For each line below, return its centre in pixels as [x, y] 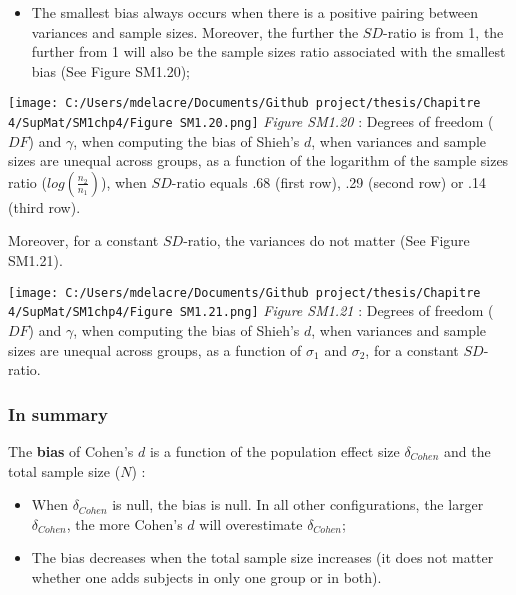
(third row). [44, 206]
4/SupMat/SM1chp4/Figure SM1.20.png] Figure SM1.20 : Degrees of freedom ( [251, 121]
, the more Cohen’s [124, 523]
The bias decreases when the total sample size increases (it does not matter [262, 557]
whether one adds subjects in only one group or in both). [206, 576]
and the [467, 450]
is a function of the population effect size [274, 450]
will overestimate [251, 523]
